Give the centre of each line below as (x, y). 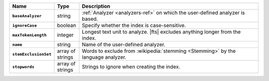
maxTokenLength (29, 35)
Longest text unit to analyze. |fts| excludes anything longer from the (161, 32)
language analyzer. (104, 57)
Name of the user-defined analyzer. (124, 44)
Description (96, 6)
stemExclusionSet (32, 54)
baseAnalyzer (27, 16)
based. (90, 19)
